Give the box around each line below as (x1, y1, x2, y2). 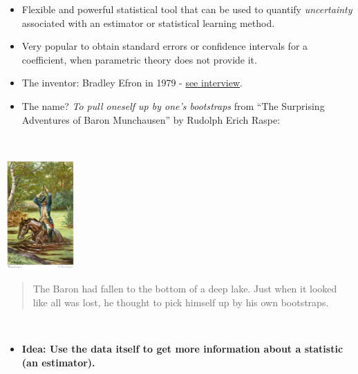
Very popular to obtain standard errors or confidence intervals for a (21, 39, 308, 53)
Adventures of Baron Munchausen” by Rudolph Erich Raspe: (21, 112, 281, 127)
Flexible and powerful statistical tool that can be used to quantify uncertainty (21, 2, 352, 16)
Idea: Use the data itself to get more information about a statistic (21, 342, 343, 356)
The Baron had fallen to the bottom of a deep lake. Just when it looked (32, 281, 337, 296)
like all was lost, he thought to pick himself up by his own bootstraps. (32, 294, 329, 309)
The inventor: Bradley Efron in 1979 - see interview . (21, 75, 243, 90)
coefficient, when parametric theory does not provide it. (21, 52, 257, 66)
